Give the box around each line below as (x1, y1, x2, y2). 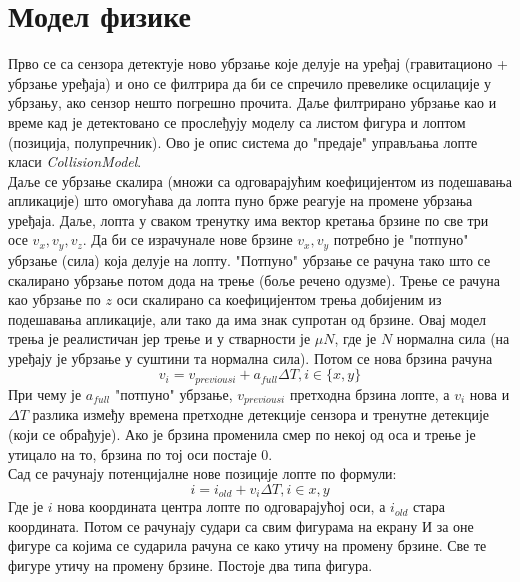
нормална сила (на (396, 328, 510, 349)
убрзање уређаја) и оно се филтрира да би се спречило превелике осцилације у (8, 72, 492, 93)
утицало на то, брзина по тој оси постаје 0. (8, 443, 273, 464)
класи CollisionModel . (8, 151, 142, 172)
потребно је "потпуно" (333, 229, 469, 250)
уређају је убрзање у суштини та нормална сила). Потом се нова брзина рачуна (8, 347, 493, 368)
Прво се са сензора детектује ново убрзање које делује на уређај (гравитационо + (8, 53, 508, 74)
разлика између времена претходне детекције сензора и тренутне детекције (32, 404, 490, 425)
